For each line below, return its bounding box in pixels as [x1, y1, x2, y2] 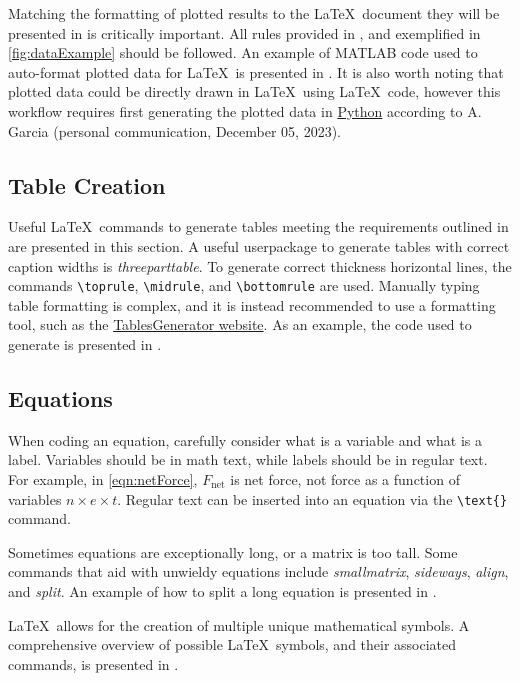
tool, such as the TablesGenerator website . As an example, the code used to [8, 314, 472, 335]
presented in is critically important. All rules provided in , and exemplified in [8, 22, 481, 43]
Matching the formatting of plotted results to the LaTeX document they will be [8, 3, 500, 23]
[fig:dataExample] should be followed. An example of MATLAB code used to [8, 42, 478, 63]
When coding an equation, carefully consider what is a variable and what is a [8, 429, 483, 450]
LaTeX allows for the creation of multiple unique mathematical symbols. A [8, 614, 470, 635]
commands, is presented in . [8, 653, 179, 674]
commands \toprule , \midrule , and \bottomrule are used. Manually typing [8, 275, 480, 296]
